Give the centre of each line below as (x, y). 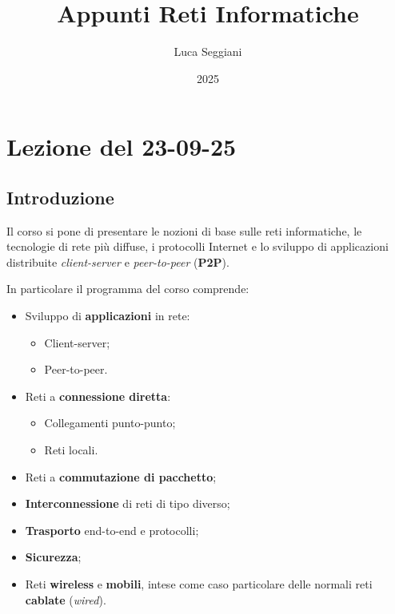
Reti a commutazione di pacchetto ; (121, 476)
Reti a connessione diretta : (98, 396)
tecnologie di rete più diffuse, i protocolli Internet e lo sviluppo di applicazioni (197, 246)
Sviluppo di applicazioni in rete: (108, 316)
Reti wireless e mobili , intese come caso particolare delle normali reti (199, 584)
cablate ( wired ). (66, 599)
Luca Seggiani (208, 51)
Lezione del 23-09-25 (122, 147)
